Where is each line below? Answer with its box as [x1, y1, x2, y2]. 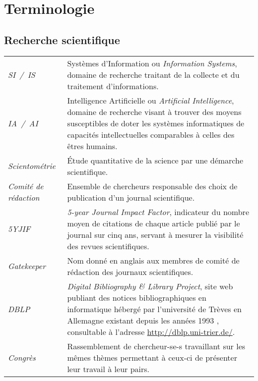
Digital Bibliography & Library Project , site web [67, 280, 233, 292]
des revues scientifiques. [67, 240, 149, 252]
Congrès [8, 351, 36, 363]
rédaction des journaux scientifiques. [67, 266, 193, 277]
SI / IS [8, 68, 35, 80]
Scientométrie [8, 160, 56, 172]
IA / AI [8, 117, 38, 129]
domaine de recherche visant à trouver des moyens [67, 106, 242, 117]
